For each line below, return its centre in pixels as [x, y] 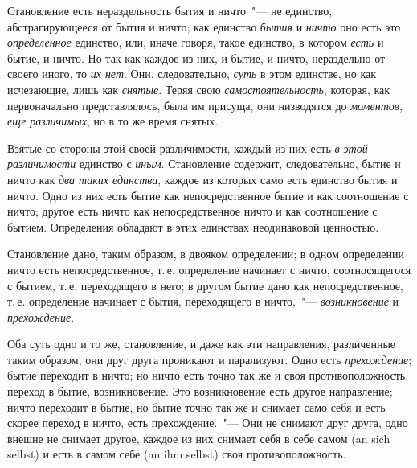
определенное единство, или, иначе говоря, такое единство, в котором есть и [196, 42]
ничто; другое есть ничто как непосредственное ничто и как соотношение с [192, 211]
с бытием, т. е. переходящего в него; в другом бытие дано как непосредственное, [205, 285]
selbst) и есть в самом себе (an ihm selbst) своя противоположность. [177, 454]
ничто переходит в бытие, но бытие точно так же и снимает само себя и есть [196, 406]
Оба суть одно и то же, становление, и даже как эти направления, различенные [202, 344]
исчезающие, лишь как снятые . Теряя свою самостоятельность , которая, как [199, 89]
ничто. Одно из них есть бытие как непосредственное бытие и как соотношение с [208, 195]
